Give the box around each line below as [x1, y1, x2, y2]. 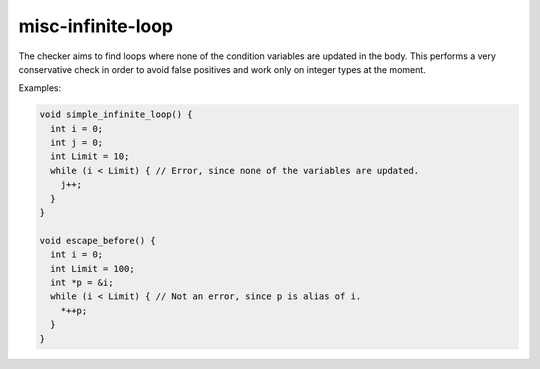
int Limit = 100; [50, 263, 135, 274]
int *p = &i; [50, 277, 114, 288]
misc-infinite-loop [18, 15, 174, 37]
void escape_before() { [39, 235, 157, 246]
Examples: [18, 82, 62, 94]
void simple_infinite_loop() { [39, 109, 194, 120]
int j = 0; [50, 137, 104, 149]
